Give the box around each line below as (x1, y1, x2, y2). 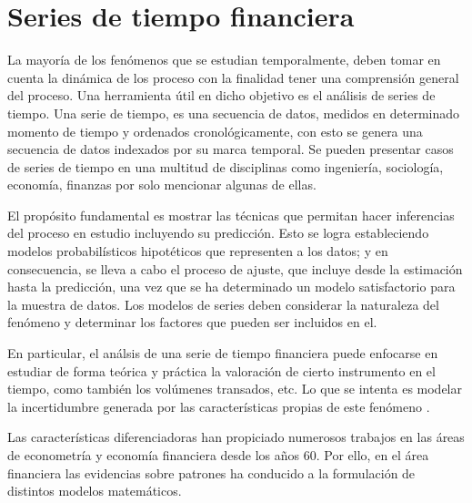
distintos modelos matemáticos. (7, 481, 182, 500)
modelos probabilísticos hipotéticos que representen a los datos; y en (7, 241, 388, 261)
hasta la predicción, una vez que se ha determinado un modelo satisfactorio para (7, 277, 456, 296)
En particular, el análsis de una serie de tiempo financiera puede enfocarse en (7, 344, 438, 363)
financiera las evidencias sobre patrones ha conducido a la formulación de (7, 463, 416, 482)
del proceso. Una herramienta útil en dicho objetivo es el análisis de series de (7, 86, 436, 105)
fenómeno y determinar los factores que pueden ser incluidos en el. (7, 313, 377, 332)
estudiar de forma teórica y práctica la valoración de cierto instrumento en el (7, 361, 436, 380)
